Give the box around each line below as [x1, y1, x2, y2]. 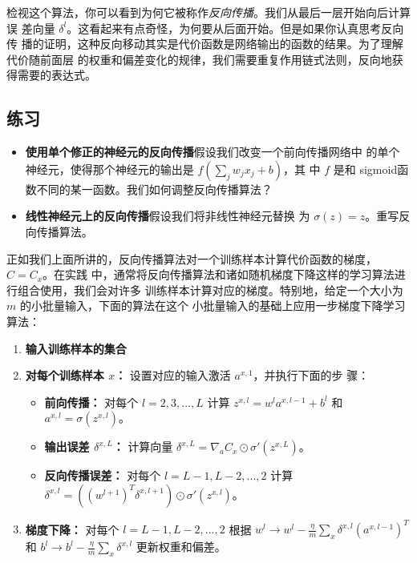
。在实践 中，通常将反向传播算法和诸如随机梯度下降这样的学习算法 [43, 266, 395, 283]
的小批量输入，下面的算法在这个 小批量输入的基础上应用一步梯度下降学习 [19, 297, 406, 314]
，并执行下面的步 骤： [253, 367, 370, 384]
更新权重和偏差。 [136, 538, 226, 555]
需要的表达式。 [17, 66, 96, 83]
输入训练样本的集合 [25, 340, 127, 356]
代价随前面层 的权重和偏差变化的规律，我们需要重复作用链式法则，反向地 [6, 50, 392, 67]
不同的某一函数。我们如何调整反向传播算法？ [36, 180, 273, 197]
